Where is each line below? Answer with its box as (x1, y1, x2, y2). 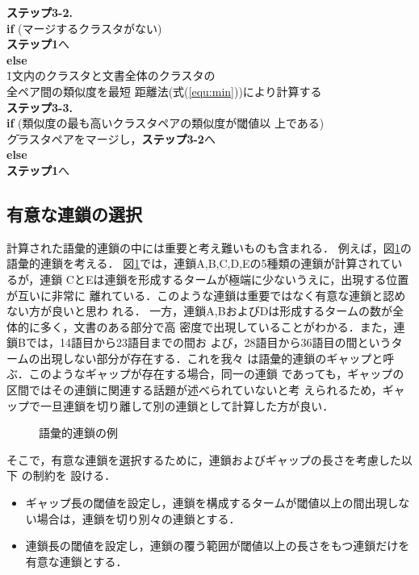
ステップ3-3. (6, 98, 73, 115)
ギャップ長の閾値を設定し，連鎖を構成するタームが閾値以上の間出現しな (25, 494, 410, 511)
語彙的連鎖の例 (39, 424, 118, 441)
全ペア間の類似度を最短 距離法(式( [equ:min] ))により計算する (6, 82, 322, 99)
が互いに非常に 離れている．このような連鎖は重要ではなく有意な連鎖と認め (6, 286, 406, 303)
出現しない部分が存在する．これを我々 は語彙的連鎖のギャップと (40, 349, 383, 366)
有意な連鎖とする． (25, 552, 128, 569)
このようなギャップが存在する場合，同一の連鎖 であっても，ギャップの (28, 365, 404, 382)
